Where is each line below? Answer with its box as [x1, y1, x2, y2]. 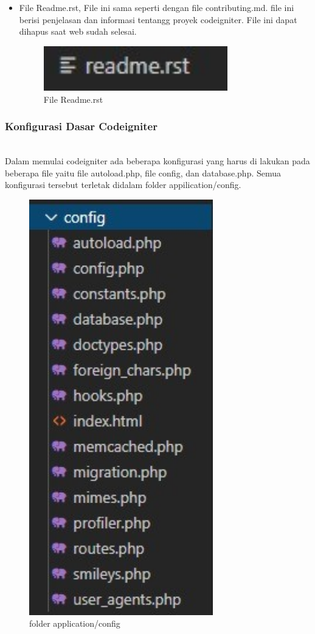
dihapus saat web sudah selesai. [19, 25, 137, 38]
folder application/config [29, 617, 120, 630]
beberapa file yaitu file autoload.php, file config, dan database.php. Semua [5, 166, 282, 179]
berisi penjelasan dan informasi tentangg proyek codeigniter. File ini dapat [19, 13, 297, 26]
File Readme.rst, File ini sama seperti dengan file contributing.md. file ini [19, 1, 294, 13]
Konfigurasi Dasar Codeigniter [5, 119, 157, 134]
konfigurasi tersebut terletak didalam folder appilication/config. [5, 178, 241, 191]
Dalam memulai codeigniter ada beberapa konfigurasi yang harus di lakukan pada [5, 155, 310, 167]
